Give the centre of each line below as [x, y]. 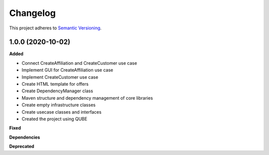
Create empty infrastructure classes [59, 105]
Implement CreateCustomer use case [60, 77]
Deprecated [22, 147]
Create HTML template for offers [55, 84]
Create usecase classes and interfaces [62, 112]
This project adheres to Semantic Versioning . [55, 28]
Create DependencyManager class [57, 91]
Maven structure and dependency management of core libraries [87, 98]
